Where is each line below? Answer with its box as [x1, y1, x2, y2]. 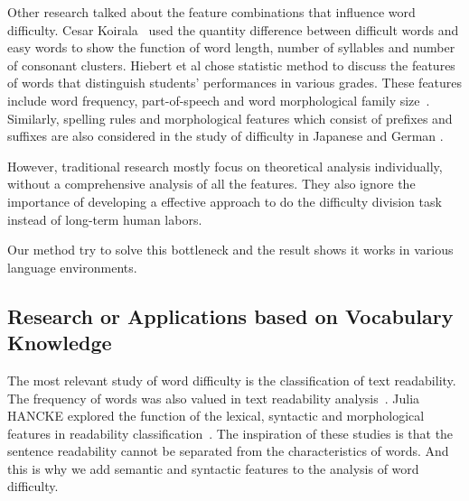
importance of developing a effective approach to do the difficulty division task [7, 191, 442, 210]
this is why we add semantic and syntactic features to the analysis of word [7, 459, 419, 478]
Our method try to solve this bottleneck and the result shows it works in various [7, 240, 454, 259]
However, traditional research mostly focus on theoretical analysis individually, [7, 156, 443, 175]
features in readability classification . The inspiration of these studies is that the [7, 423, 454, 442]
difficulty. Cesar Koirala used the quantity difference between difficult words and [7, 20, 459, 39]
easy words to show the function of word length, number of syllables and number [7, 38, 455, 57]
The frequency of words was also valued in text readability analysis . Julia [7, 388, 420, 407]
